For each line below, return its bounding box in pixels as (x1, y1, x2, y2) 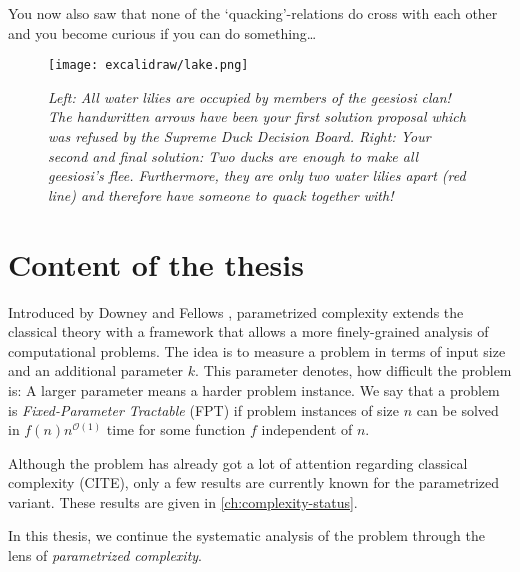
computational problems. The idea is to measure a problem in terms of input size (8, 340, 506, 361)
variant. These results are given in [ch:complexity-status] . (8, 491, 358, 512)
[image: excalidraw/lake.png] (48, 58, 249, 73)
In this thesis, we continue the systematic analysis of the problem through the (8, 525, 485, 546)
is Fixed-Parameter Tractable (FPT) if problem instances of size (8, 399, 399, 420)
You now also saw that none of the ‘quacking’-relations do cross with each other (8, 3, 498, 23)
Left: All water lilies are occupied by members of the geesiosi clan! (48, 86, 451, 107)
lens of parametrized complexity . (8, 545, 202, 566)
